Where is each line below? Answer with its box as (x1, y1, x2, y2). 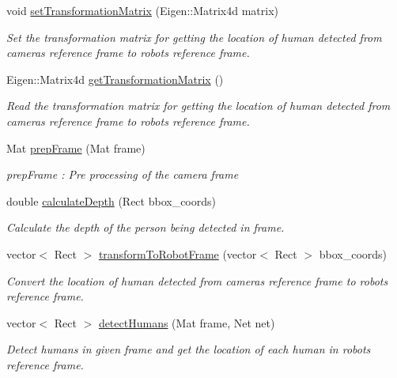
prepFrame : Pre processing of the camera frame (6, 166, 239, 183)
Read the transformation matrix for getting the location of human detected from (6, 97, 391, 114)
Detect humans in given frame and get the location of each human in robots (6, 341, 371, 357)
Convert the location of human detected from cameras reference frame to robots (6, 272, 388, 289)
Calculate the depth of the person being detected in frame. (6, 219, 285, 236)
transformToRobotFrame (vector (98, 245, 257, 262)
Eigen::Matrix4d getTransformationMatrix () (6, 70, 224, 87)
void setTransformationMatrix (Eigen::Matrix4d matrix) (6, 2, 279, 18)
